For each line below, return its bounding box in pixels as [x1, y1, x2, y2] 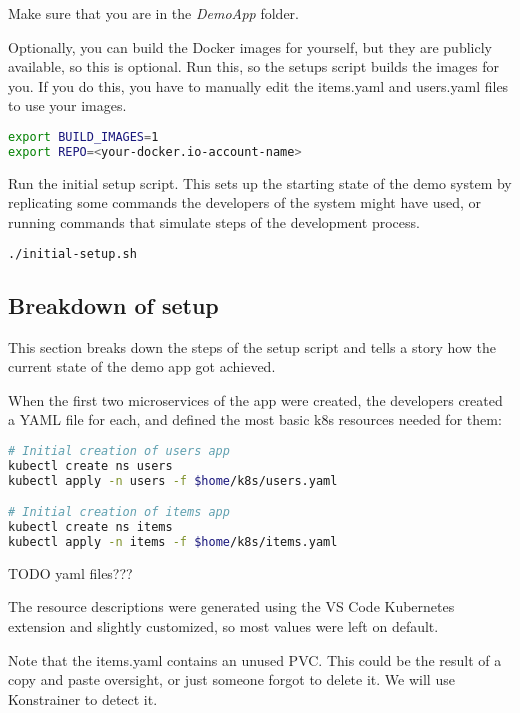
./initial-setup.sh [8, 246, 137, 261]
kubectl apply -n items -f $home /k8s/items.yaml [8, 534, 338, 549]
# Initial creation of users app [8, 443, 230, 458]
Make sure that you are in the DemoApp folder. [8, 3, 299, 23]
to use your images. [8, 95, 127, 116]
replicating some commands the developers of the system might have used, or [8, 192, 482, 213]
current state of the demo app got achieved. [8, 356, 276, 377]
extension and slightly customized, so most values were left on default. [8, 616, 439, 637]
